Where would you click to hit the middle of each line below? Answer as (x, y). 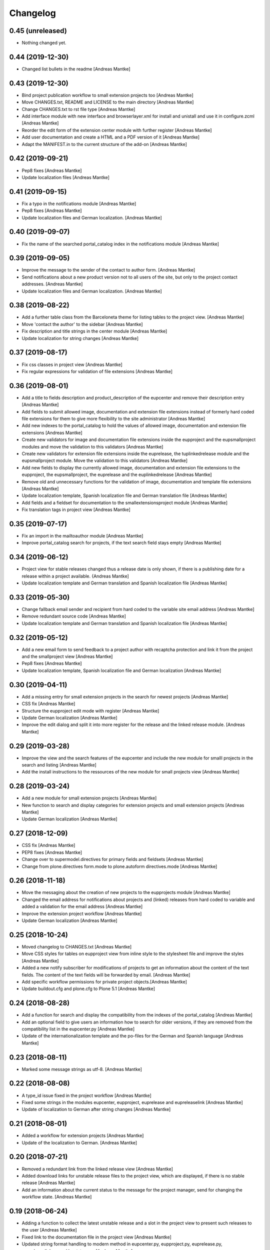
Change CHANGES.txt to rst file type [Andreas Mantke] (78, 109)
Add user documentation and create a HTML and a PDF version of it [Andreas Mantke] (111, 137)
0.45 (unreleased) (38, 31)
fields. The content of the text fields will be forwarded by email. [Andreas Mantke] (106, 974)
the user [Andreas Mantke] (49, 1230)
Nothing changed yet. (44, 43)
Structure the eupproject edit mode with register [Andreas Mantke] (90, 710)
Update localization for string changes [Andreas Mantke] (80, 338)
